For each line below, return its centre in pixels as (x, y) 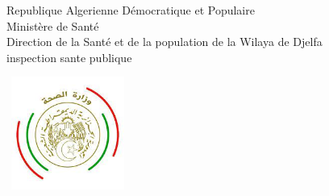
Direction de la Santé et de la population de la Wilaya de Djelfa (164, 42)
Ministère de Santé (53, 25)
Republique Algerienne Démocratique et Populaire (131, 10)
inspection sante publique (69, 57)
